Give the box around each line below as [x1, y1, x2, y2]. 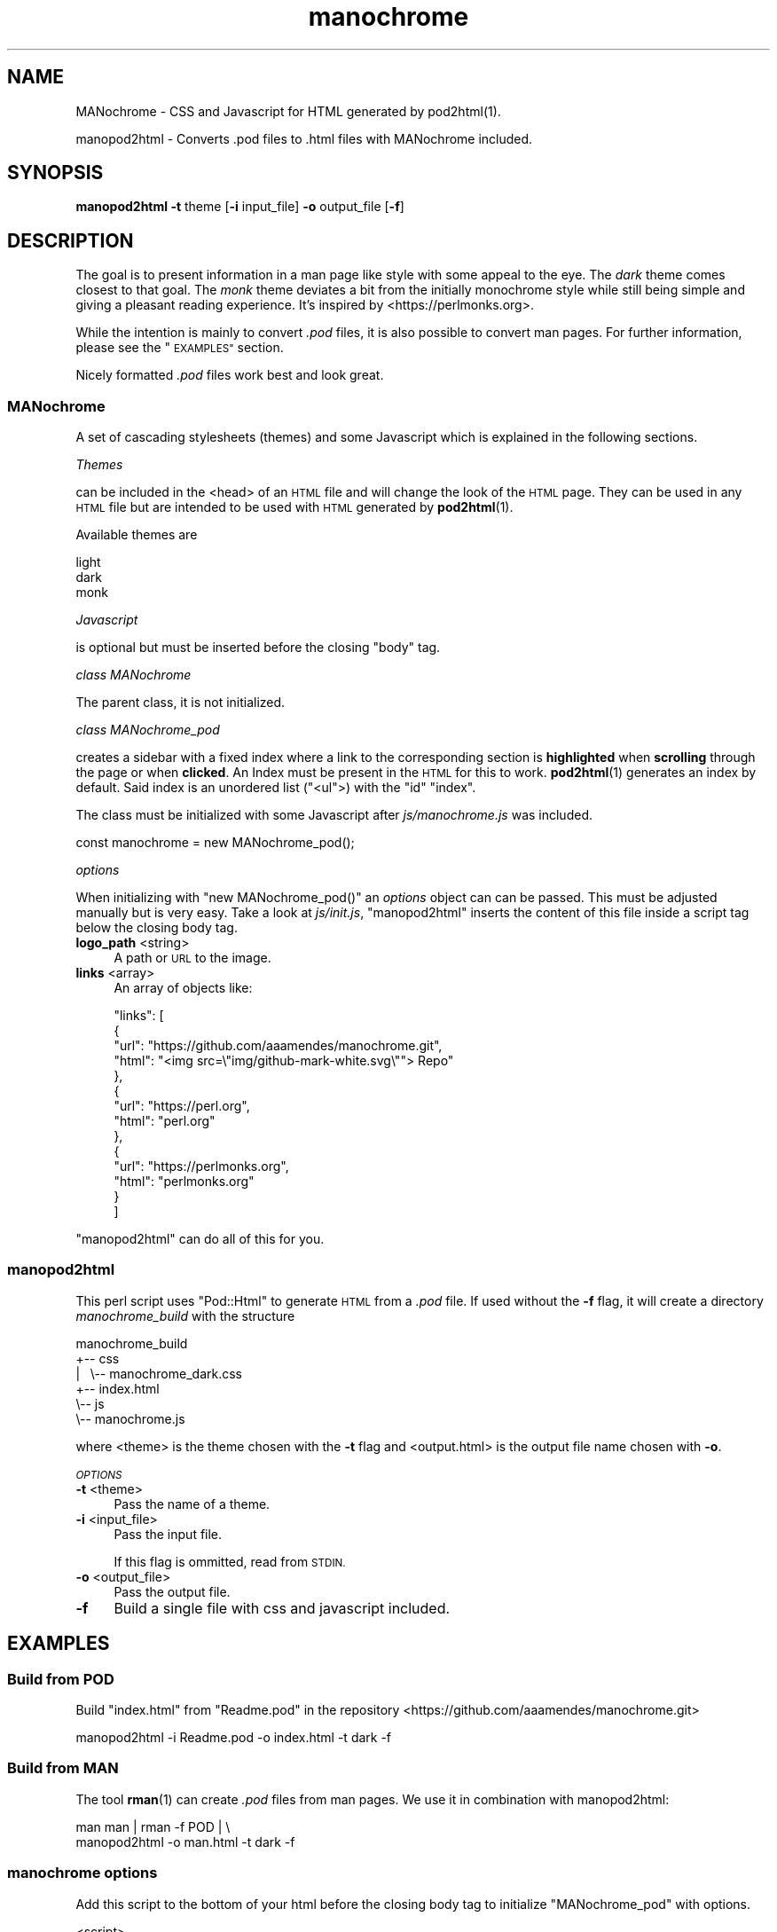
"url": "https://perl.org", [114, 1098, 250, 1114]
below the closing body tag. [75, 920, 238, 936]
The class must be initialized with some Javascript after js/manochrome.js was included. [75, 807, 593, 823]
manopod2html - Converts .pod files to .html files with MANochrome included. [75, 130, 533, 146]
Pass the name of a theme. [114, 1496, 271, 1512]
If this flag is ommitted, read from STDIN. [114, 1553, 346, 1569]
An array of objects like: [114, 980, 253, 996]
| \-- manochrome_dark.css [75, 1365, 242, 1381]
